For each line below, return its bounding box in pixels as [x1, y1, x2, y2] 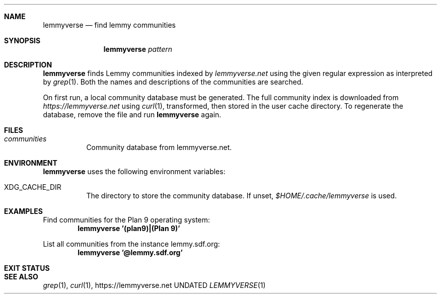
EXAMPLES [4, 207, 43, 215]
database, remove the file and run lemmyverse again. [43, 110, 222, 119]
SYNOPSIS [4, 36, 41, 45]
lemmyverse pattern [103, 45, 173, 53]
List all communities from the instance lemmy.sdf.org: [43, 240, 220, 248]
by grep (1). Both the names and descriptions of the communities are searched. [43, 78, 304, 86]
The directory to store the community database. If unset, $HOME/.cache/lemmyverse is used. [86, 191, 397, 200]
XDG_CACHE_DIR [4, 183, 61, 191]
